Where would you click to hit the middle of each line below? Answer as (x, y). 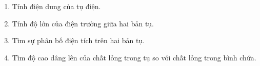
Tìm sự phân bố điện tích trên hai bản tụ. (78, 40)
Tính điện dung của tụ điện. (56, 6)
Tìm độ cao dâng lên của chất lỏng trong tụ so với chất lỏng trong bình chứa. (134, 57)
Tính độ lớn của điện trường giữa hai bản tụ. (83, 23)
